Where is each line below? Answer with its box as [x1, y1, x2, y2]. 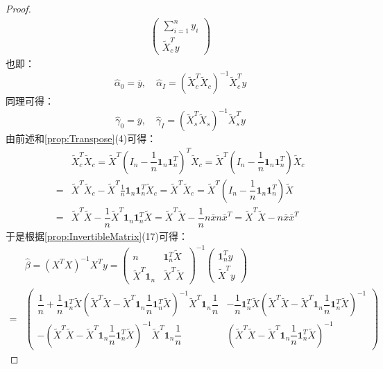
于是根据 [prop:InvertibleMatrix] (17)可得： [6, 228, 189, 243]
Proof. [6, 1, 31, 15]
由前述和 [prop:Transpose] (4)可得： [6, 131, 157, 146]
